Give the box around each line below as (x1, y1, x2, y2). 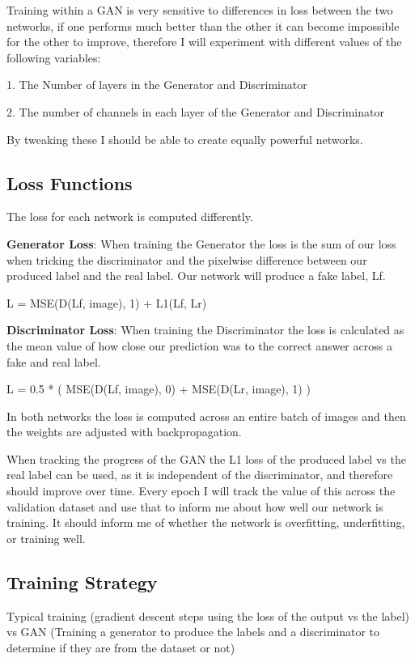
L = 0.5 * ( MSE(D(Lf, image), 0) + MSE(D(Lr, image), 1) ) (6, 380, 311, 397)
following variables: (6, 49, 101, 66)
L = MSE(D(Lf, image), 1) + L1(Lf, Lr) (6, 294, 207, 311)
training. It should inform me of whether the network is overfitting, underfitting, (6, 514, 405, 531)
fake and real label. (6, 353, 101, 370)
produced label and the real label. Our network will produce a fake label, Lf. (6, 267, 386, 284)
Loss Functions (6, 170, 133, 195)
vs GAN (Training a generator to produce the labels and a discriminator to (6, 623, 380, 640)
